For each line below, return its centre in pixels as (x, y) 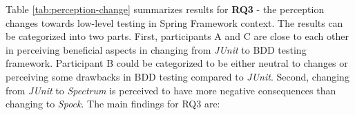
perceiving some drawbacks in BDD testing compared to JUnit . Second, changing (177, 76)
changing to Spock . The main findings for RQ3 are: (113, 104)
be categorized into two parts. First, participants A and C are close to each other (177, 36)
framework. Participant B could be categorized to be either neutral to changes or (177, 63)
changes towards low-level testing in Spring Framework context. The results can (174, 22)
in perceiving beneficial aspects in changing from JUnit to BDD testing (156, 49)
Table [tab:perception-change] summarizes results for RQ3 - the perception (165, 9)
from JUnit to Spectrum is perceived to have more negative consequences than (171, 90)
